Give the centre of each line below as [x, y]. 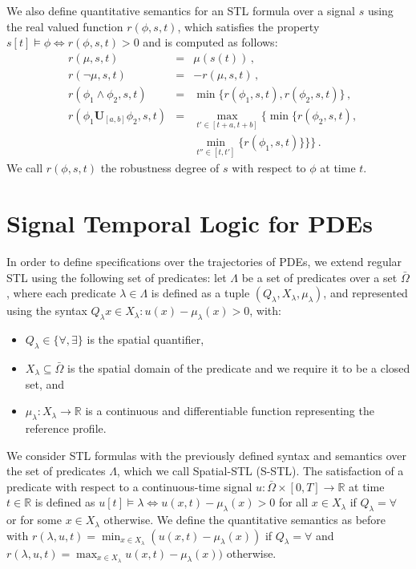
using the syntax [47, 311]
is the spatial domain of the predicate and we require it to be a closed [239, 367]
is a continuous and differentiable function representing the [230, 411]
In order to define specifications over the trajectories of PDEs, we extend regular [204, 262]
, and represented [366, 293]
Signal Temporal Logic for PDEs [190, 223]
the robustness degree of [160, 168]
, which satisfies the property [248, 26]
